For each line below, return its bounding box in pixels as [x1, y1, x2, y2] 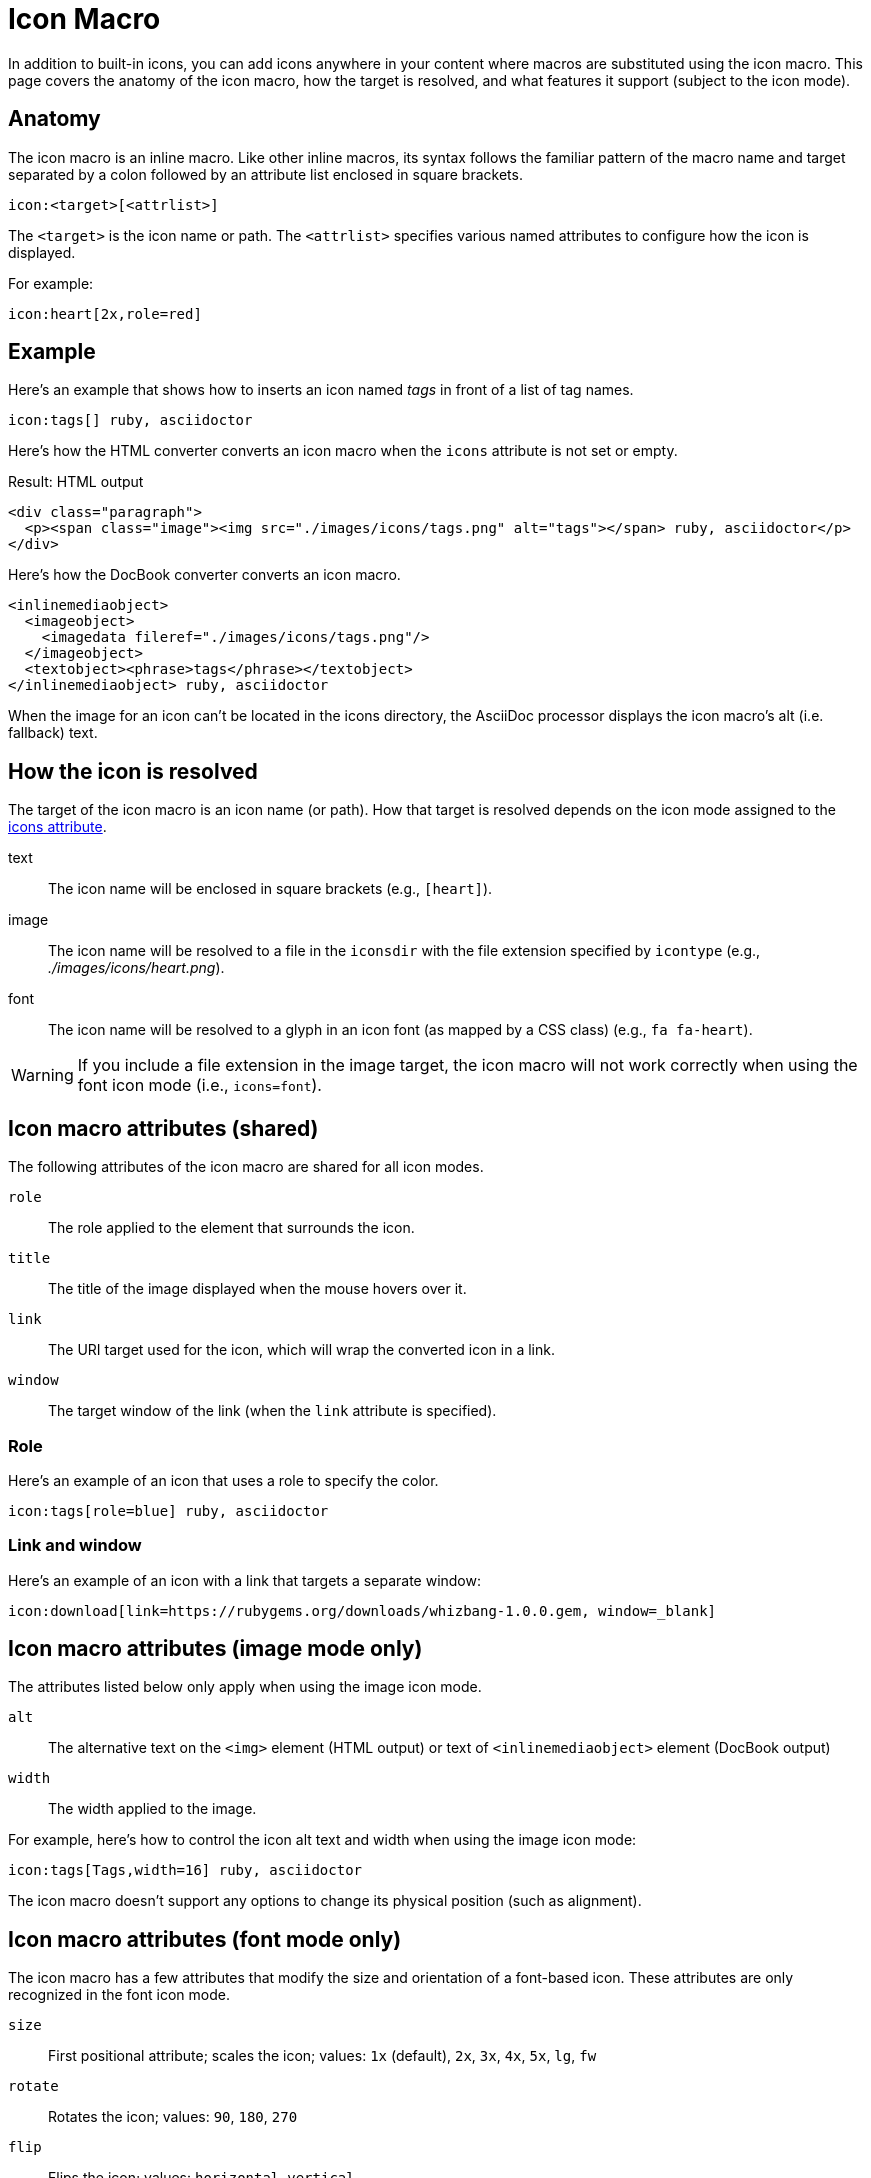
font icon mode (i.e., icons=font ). [77, 1075, 322, 1096]
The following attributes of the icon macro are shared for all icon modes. [8, 1158, 484, 1176]
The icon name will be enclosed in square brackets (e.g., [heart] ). [48, 880, 493, 898]
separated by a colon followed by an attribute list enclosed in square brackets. [8, 165, 523, 183]
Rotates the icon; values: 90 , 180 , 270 [48, 2108, 298, 2126]
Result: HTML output [8, 473, 144, 491]
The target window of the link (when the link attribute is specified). [48, 1402, 497, 1420]
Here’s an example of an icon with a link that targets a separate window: [8, 1571, 481, 1589]
